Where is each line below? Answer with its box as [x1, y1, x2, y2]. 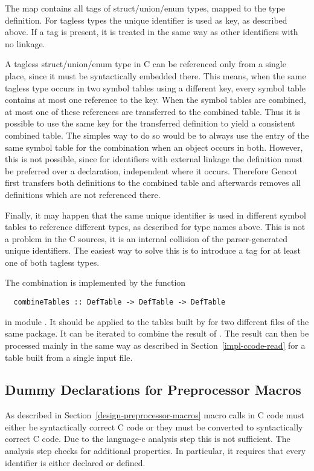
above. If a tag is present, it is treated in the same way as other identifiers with [5, 25, 298, 38]
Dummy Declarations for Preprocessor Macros [5, 380, 301, 399]
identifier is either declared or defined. [5, 456, 146, 469]
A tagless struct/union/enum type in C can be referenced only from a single [5, 58, 286, 70]
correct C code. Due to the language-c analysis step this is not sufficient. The [5, 432, 290, 445]
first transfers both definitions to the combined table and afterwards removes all [5, 176, 301, 189]
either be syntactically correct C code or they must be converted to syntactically [5, 420, 303, 433]
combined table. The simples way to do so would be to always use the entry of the [5, 128, 309, 141]
